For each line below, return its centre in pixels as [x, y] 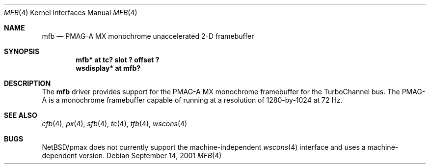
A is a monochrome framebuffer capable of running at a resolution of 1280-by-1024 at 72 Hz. [192, 100]
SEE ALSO [21, 115]
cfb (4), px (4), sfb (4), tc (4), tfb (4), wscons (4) [115, 124]
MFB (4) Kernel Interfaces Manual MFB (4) [71, 13]
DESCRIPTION [27, 83]
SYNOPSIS [22, 51]
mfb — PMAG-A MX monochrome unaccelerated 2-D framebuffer [148, 36]
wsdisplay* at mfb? [108, 68]
